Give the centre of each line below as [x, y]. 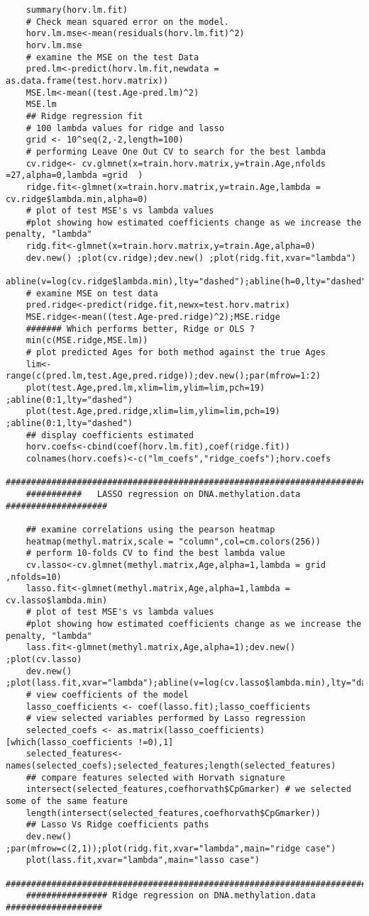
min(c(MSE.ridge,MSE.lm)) [87, 341]
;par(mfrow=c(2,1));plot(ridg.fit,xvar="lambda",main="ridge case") [171, 848]
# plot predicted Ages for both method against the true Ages [176, 353]
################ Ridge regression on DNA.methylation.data [171, 896]
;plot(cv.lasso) [44, 660]
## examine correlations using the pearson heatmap [150, 529]
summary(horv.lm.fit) [77, 10]
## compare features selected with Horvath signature [155, 777]
